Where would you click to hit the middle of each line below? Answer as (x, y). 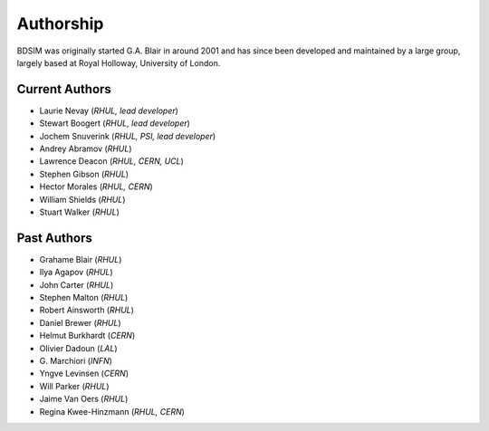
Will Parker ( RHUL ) (74, 386)
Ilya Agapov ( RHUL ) (76, 273)
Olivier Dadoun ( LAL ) (78, 348)
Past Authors (54, 238)
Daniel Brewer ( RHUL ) (80, 322)
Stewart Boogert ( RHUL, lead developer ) (115, 123)
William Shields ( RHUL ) (82, 199)
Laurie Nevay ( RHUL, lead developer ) (109, 110)
